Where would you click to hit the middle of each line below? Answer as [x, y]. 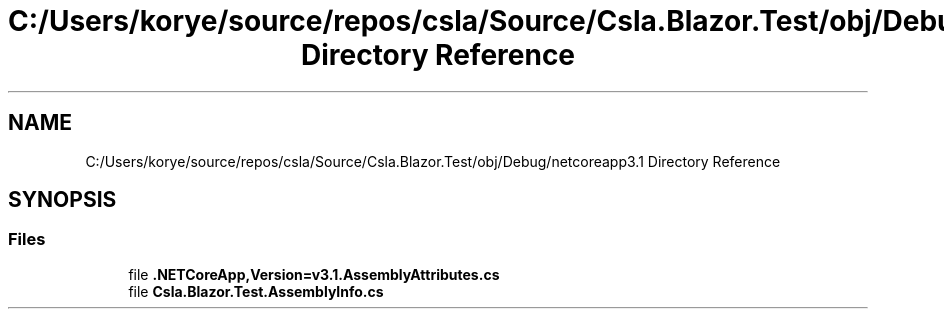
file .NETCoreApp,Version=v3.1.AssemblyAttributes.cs [314, 274]
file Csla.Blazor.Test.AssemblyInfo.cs [256, 291]
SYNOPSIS [62, 200]
